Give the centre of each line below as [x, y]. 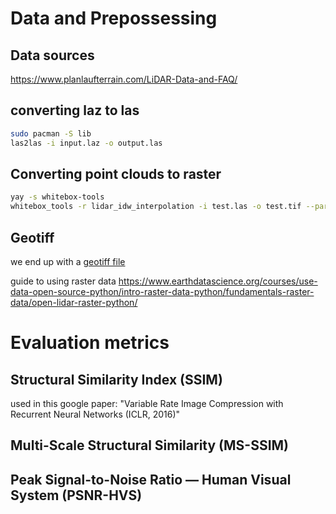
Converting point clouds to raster [116, 173]
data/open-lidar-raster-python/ [74, 302]
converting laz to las [75, 110]
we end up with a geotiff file [68, 261]
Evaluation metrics [90, 343]
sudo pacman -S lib [51, 133]
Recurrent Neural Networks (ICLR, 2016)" [95, 414]
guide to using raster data [63, 281]
